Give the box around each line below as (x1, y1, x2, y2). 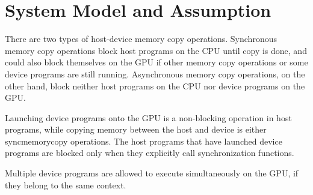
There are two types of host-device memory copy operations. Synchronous (5, 32, 277, 45)
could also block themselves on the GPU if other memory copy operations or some (5, 56, 308, 68)
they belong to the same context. (5, 178, 126, 191)
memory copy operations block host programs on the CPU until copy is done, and (5, 44, 307, 56)
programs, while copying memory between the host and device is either (5, 123, 267, 136)
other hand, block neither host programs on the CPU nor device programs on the (5, 79, 305, 92)
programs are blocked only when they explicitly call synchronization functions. (5, 146, 294, 159)
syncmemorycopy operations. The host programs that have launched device (5, 134, 282, 147)
